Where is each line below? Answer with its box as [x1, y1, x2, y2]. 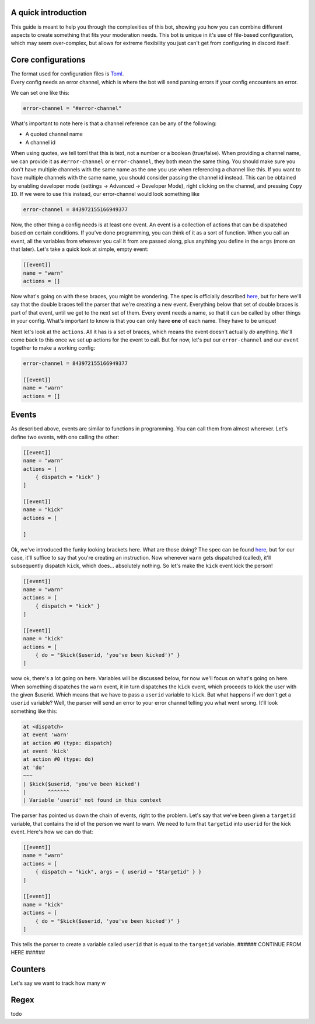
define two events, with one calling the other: [10, 433, 120, 440]
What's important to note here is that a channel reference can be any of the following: [10, 120, 217, 127]
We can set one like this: [10, 89, 70, 96]
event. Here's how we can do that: [10, 828, 93, 836]
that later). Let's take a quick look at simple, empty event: [10, 246, 149, 253]
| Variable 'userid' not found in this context [23, 797, 162, 804]
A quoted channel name [25, 130, 83, 137]
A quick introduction [10, 8, 87, 18]
